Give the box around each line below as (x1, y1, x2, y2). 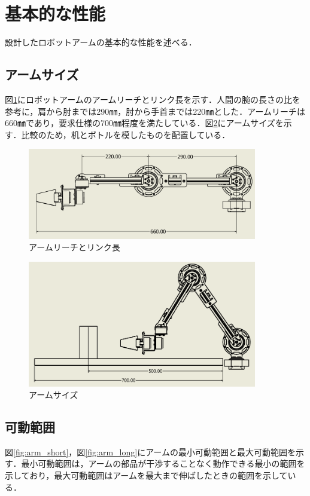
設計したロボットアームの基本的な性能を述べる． (5, 36, 197, 48)
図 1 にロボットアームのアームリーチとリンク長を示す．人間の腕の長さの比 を (5, 93, 300, 105)
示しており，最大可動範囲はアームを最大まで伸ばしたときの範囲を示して (5, 469, 288, 482)
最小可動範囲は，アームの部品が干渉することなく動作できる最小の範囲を (21, 457, 305, 470)
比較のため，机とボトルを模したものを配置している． (21, 128, 230, 140)
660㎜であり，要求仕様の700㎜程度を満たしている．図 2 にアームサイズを (5, 117, 284, 129)
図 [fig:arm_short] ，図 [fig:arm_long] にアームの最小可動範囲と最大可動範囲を (5, 445, 296, 458)
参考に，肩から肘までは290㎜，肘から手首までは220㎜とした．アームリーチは (5, 105, 306, 117)
